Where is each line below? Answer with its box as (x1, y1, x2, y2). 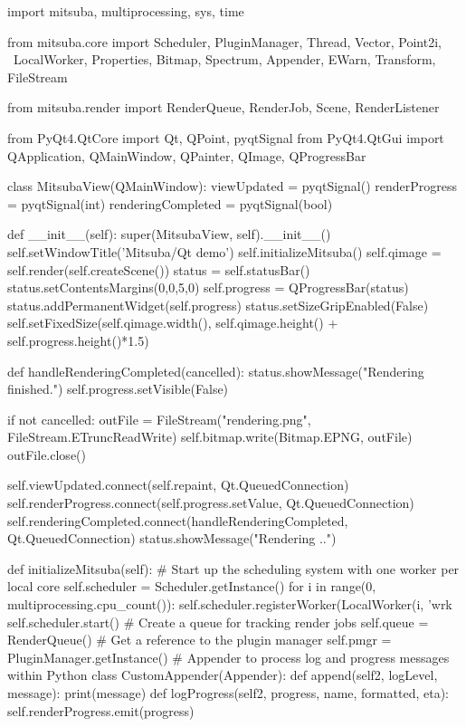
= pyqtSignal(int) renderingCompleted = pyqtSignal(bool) (7, 194, 333, 213)
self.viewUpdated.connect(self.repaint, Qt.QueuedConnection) (7, 475, 349, 494)
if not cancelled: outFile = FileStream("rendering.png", (7, 409, 311, 428)
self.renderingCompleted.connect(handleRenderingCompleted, (7, 511, 348, 530)
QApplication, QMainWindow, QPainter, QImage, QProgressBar (7, 146, 366, 165)
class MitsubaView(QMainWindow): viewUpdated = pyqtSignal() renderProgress (7, 177, 458, 196)
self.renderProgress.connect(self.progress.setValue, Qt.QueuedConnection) (7, 493, 414, 512)
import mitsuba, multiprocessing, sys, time (7, 2, 244, 20)
